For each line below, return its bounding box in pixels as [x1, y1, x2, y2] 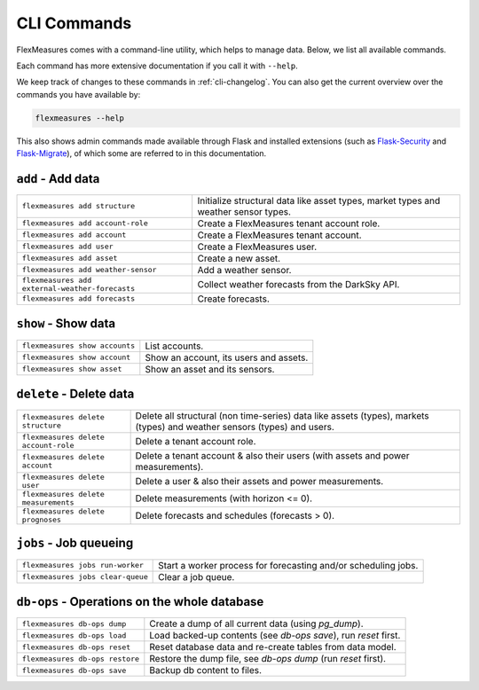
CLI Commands [16, 13, 132, 33]
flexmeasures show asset [21, 365, 122, 373]
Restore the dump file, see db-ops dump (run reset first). [149, 653, 386, 665]
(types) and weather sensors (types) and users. [135, 421, 334, 434]
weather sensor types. [197, 205, 292, 217]
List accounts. [145, 340, 204, 352]
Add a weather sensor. [197, 263, 292, 276]
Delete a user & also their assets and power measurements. [135, 475, 384, 488]
